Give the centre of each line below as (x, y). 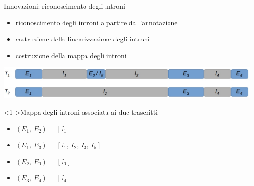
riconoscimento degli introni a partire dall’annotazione (96, 22)
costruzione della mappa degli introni (71, 55)
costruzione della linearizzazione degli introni (83, 39)
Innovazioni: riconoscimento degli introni (64, 6)
